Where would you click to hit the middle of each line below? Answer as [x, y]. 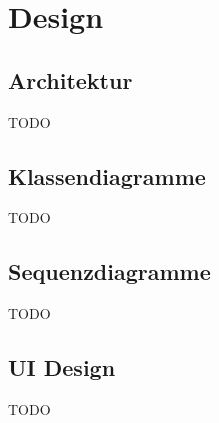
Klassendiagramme [107, 175]
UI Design [62, 367]
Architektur [70, 79]
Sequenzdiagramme [109, 271]
